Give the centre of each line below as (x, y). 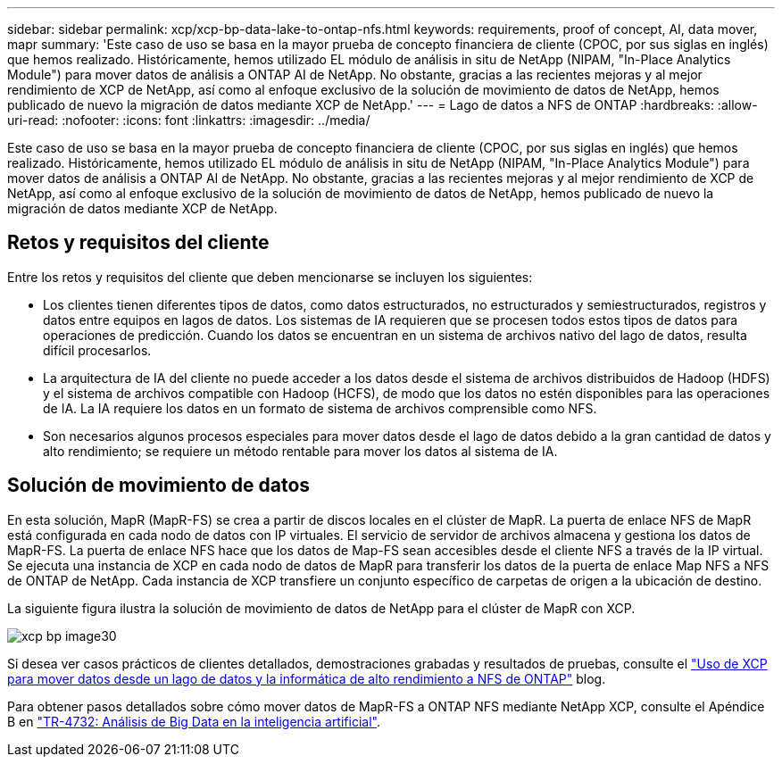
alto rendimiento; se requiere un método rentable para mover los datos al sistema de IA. (300, 451)
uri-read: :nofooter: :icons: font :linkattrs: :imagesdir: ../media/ (189, 120)
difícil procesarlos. (97, 350)
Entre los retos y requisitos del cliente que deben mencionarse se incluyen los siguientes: (270, 277)
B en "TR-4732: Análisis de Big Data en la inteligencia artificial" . (194, 721)
